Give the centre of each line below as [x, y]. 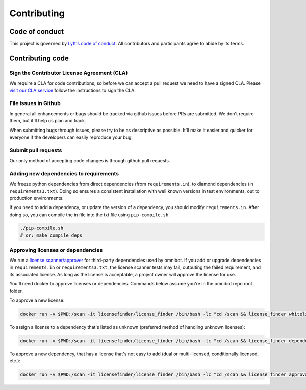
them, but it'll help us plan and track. [48, 121]
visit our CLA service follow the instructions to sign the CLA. [73, 90]
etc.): [15, 361]
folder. [16, 291]
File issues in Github [35, 103]
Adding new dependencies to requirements [64, 173]
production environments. [36, 198]
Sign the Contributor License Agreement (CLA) [69, 73]
